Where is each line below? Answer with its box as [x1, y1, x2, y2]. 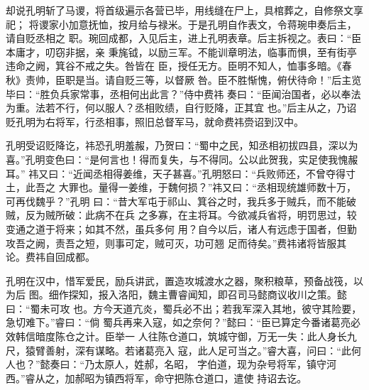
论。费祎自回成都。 [6, 249, 95, 264]
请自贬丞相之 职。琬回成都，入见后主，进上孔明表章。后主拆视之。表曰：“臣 [6, 31, 362, 45]
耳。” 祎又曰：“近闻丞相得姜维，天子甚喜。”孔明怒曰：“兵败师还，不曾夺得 [6, 166, 346, 180]
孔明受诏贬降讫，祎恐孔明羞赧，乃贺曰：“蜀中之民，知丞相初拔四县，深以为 [6, 138, 358, 153]
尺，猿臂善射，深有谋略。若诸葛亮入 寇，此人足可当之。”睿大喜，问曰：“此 [6, 342, 351, 357]
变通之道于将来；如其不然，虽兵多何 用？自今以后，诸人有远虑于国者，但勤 [6, 221, 357, 236]
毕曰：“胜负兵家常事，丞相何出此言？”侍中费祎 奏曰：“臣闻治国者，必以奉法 [6, 86, 361, 101]
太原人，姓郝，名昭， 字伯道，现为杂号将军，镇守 [94, 357, 326, 372]
